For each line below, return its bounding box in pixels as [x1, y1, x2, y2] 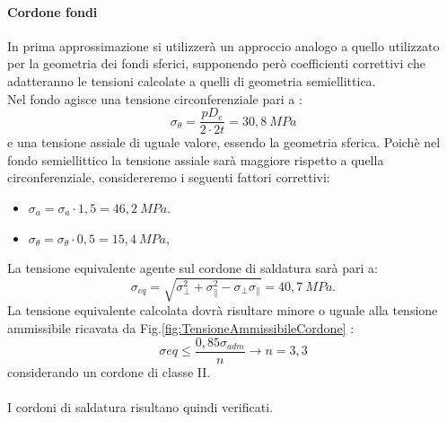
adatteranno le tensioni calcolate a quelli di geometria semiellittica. [7, 71, 376, 90]
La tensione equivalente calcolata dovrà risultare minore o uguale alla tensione [7, 301, 438, 320]
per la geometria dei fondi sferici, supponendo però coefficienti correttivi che [7, 54, 425, 73]
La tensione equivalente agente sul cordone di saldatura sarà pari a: [7, 259, 378, 277]
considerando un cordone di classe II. [7, 362, 211, 381]
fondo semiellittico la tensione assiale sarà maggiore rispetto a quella [7, 150, 384, 169]
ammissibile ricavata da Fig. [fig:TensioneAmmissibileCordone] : [7, 318, 355, 337]
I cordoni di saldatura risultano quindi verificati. [7, 397, 273, 416]
